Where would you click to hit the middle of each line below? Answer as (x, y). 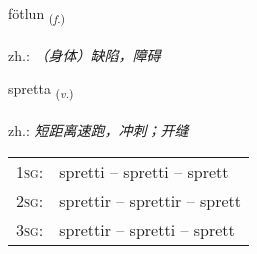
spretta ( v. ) (41, 90)
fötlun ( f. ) (37, 14)
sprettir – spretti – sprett (147, 229)
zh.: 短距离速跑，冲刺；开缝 (98, 130)
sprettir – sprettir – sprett (150, 200)
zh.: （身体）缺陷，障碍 (84, 54)
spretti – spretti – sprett (144, 171)
